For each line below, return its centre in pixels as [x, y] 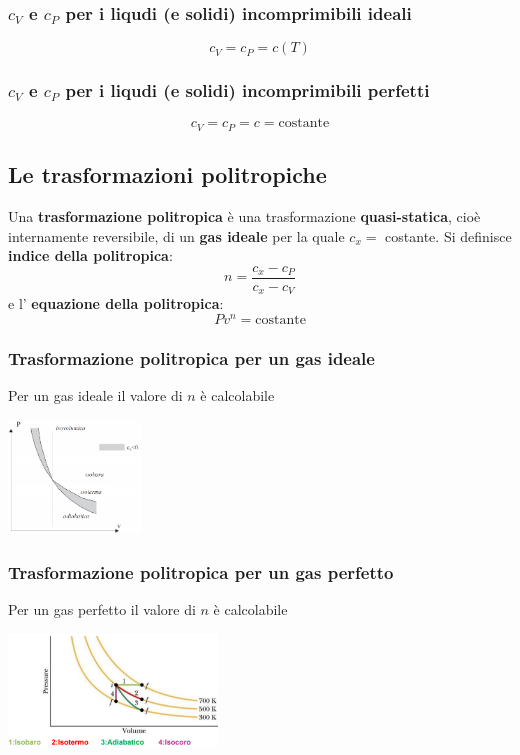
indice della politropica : [90, 255]
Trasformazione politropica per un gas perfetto [201, 571]
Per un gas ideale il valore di [95, 395]
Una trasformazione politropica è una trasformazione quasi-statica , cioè [244, 216]
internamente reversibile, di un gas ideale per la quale [176, 235]
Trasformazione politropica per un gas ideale [191, 357]
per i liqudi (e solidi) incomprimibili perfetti [247, 90]
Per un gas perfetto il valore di [102, 609]
